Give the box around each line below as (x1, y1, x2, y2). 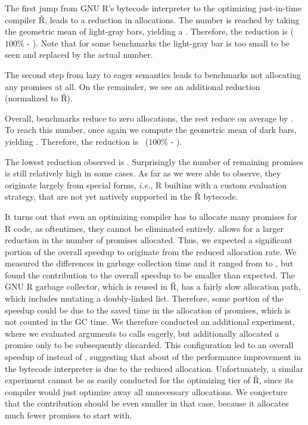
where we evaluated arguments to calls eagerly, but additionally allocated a (5, 327, 279, 339)
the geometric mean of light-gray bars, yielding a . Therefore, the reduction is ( (5, 25, 294, 38)
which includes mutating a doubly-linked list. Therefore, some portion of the (5, 292, 284, 305)
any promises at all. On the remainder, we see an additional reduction (5, 80, 260, 92)
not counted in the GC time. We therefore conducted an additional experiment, (5, 315, 295, 328)
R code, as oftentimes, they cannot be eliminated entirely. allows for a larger (5, 222, 284, 234)
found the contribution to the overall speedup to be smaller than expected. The (5, 268, 295, 281)
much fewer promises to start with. (5, 409, 132, 421)
